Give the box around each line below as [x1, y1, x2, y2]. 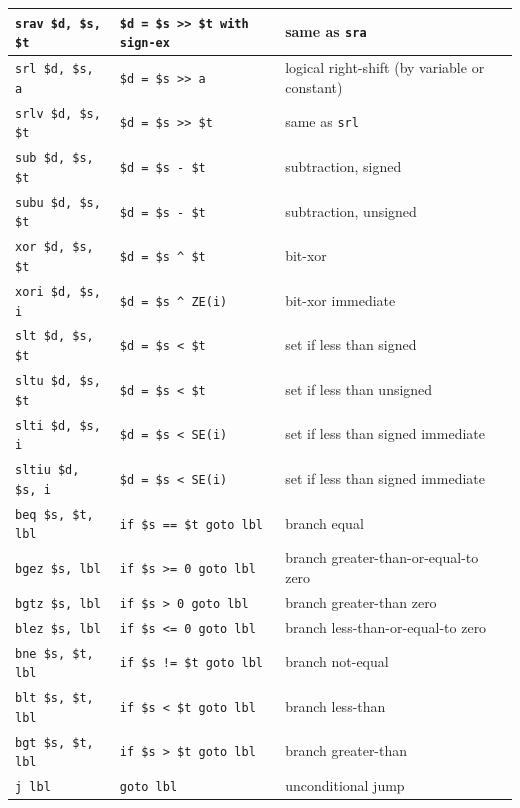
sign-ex [119, 36, 170, 51]
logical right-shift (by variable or [285, 57, 485, 78]
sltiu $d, [15, 463, 80, 478]
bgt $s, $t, [15, 735, 94, 750]
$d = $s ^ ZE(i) [119, 294, 228, 309]
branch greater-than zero [285, 591, 437, 612]
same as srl [285, 111, 359, 132]
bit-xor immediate [285, 289, 396, 310]
